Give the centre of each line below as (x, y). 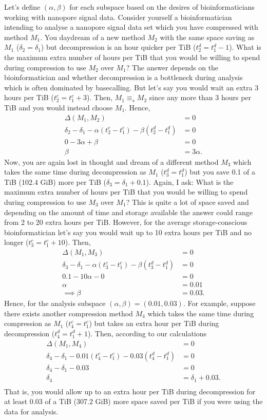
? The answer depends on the (172, 67)
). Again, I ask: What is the (190, 182)
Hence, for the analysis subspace (55, 303)
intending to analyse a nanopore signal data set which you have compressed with (131, 27)
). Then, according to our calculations (147, 333)
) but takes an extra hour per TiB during (154, 323)
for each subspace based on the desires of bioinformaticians (162, 7)
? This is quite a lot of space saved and (187, 202)
